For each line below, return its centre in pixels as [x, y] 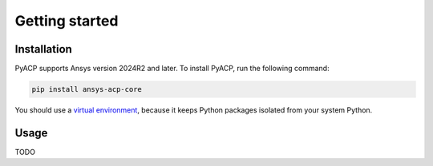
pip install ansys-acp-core [87, 89]
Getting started [67, 21]
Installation [43, 49]
